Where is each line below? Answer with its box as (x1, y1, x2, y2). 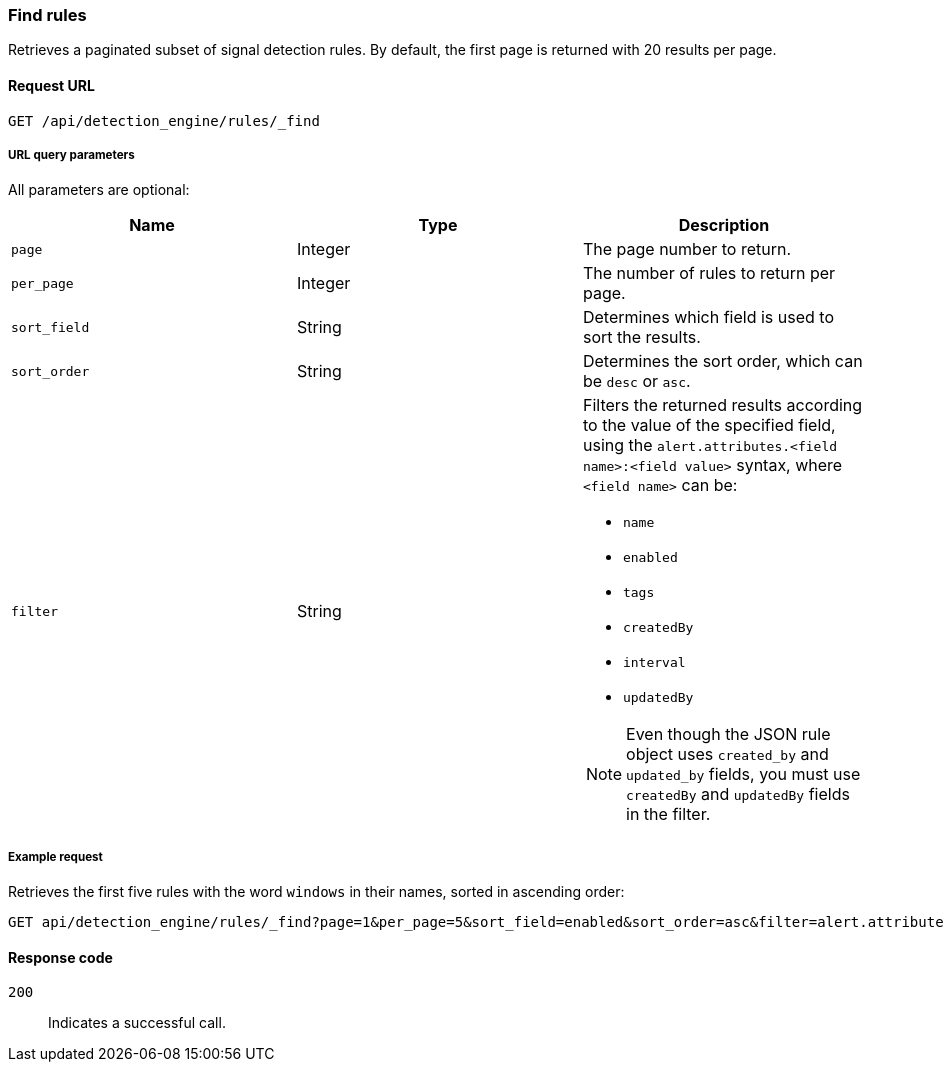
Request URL (8, 76, 95, 94)
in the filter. (626, 804, 711, 825)
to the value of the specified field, (582, 415, 836, 436)
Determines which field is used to (582, 307, 834, 328)
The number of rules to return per (582, 263, 836, 284)
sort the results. (582, 327, 701, 348)
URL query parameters (8, 147, 135, 162)
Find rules (8, 5, 87, 25)
